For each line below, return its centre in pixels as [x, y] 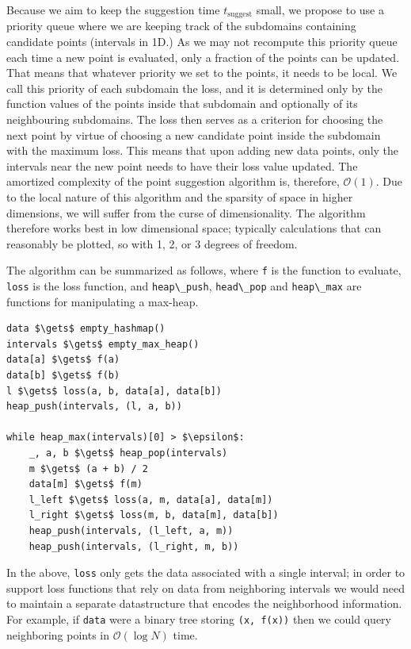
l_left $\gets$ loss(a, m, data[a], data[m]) [151, 499]
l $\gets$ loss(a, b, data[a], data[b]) [114, 391]
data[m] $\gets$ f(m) [86, 484]
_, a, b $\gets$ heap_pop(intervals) [128, 453]
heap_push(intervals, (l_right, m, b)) [134, 546]
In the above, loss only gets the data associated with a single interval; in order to [206, 572]
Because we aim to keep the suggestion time [113, 10]
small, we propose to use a [320, 10]
